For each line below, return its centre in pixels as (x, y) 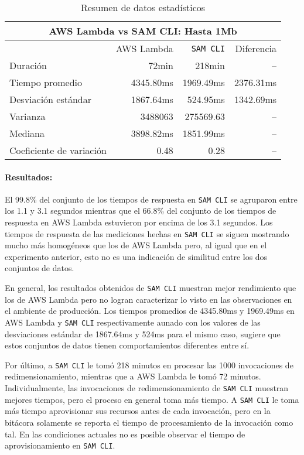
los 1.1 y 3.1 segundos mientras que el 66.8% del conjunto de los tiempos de (141, 211)
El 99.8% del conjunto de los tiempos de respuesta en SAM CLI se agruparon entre (151, 199)
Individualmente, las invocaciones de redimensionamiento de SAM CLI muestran (147, 388)
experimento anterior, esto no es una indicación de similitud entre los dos (136, 256)
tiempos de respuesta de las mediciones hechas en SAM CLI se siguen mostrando (147, 233)
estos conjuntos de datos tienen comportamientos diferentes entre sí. (127, 345)
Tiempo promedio (46, 82)
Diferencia (256, 48)
